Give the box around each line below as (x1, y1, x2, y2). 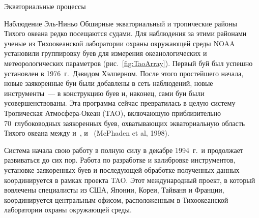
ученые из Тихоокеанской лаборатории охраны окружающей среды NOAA (4, 38, 235, 48)
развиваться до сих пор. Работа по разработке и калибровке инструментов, (4, 154, 236, 165)
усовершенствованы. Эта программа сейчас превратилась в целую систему (4, 98, 236, 108)
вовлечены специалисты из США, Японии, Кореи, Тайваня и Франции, (4, 184, 224, 195)
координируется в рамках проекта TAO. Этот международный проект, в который (4, 174, 255, 185)
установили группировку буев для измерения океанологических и (4, 48, 207, 58)
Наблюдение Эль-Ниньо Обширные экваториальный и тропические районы (4, 18, 237, 28)
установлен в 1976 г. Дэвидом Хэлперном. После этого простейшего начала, (4, 68, 244, 78)
